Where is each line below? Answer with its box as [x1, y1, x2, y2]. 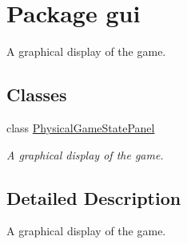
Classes [6, 82, 67, 107]
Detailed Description [6, 185, 181, 210]
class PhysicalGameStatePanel [6, 119, 155, 136]
